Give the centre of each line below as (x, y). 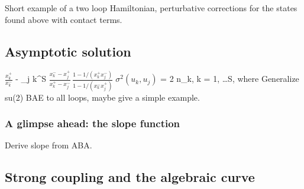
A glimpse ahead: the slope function (93, 123)
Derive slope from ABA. (48, 145)
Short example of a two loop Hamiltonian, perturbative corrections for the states (151, 8)
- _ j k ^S (31, 79)
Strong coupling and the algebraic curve (130, 177)
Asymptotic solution (68, 51)
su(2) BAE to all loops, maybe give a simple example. (102, 97)
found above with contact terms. (64, 19)
